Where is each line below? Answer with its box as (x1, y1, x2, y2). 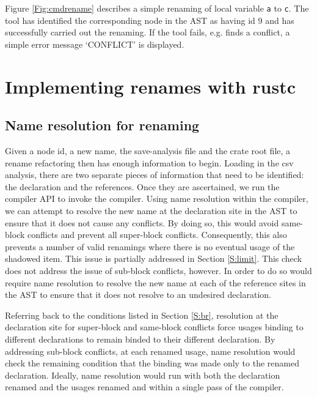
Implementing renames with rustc (5, 73, 296, 98)
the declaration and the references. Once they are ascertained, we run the (5, 180, 280, 193)
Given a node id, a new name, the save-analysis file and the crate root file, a (5, 144, 291, 157)
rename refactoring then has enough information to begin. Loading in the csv (5, 156, 294, 169)
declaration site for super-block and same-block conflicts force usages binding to (5, 321, 304, 333)
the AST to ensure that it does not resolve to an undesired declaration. (5, 288, 272, 301)
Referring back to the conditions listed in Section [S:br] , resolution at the (5, 308, 279, 321)
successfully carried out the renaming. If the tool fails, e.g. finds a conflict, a (5, 26, 290, 39)
